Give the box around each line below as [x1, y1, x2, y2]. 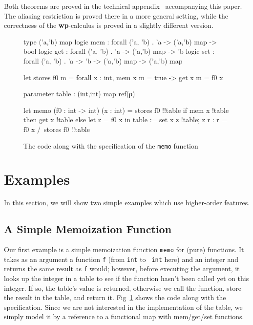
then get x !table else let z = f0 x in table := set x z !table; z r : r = [23, 114, 227, 125]
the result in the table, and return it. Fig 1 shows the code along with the [4, 292, 226, 303]
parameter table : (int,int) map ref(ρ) [23, 88, 135, 99]
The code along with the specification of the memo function [23, 140, 198, 151]
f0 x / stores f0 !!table [23, 124, 90, 134]
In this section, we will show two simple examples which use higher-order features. [4, 197, 250, 208]
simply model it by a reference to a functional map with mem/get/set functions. [4, 311, 244, 322]
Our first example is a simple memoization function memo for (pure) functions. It [4, 244, 244, 255]
